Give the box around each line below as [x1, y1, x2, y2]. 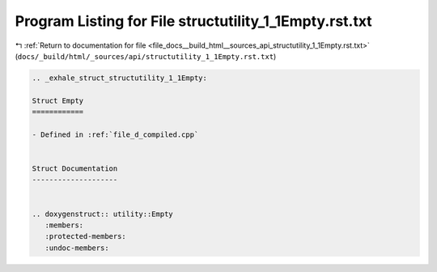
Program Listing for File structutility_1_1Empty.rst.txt [15, 12, 372, 30]
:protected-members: [45, 232, 127, 241]
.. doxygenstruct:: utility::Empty [32, 209, 173, 219]
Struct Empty [32, 96, 84, 105]
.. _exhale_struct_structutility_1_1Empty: [32, 73, 208, 83]
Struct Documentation [32, 164, 118, 173]
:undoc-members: [45, 243, 109, 253]
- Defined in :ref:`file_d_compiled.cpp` [32, 130, 199, 139]
